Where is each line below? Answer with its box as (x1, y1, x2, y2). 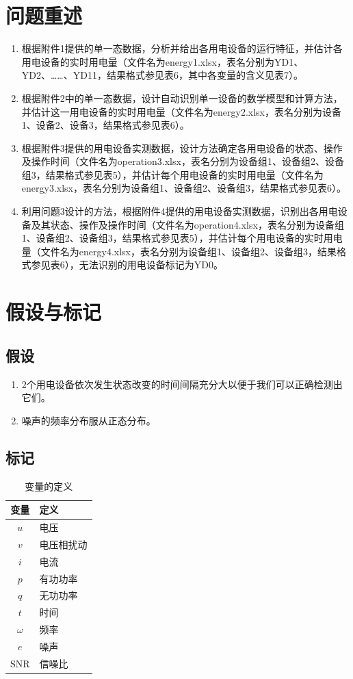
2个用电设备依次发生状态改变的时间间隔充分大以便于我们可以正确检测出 (21, 376, 343, 391)
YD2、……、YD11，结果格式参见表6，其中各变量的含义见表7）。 (21, 68, 303, 82)
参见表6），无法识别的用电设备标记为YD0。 (31, 257, 223, 272)
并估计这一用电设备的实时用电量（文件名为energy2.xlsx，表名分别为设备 (21, 104, 341, 118)
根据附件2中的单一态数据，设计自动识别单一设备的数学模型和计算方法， (21, 90, 343, 105)
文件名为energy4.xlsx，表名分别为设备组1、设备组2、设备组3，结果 (40, 244, 337, 258)
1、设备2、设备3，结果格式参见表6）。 (21, 118, 189, 132)
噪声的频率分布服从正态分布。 (21, 413, 156, 427)
